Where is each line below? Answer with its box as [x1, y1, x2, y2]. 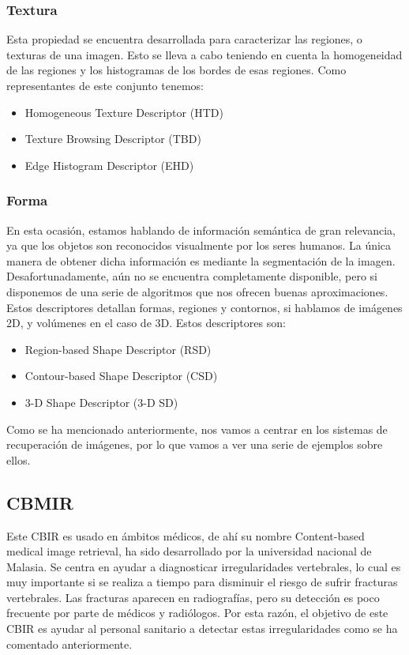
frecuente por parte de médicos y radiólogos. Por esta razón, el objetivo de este [6, 604, 388, 621]
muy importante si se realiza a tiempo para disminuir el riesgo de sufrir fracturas [6, 574, 398, 590]
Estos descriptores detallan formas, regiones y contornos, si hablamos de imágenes [6, 299, 403, 315]
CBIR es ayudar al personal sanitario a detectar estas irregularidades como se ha [6, 620, 398, 637]
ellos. [6, 451, 31, 468]
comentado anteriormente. [6, 635, 133, 652]
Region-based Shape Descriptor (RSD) [24, 341, 212, 357]
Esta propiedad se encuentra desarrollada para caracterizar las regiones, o [6, 31, 362, 47]
